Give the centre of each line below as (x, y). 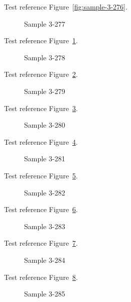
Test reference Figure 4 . (41, 141)
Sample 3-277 (45, 23)
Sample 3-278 (45, 57)
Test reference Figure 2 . (41, 74)
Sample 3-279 (45, 91)
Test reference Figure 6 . (41, 209)
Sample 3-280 (45, 125)
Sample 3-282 (45, 192)
